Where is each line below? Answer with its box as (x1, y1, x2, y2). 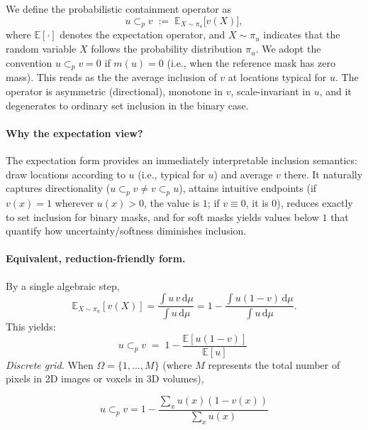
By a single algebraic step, (6, 278, 120, 293)
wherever (55, 195, 94, 210)
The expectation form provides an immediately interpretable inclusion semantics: (6, 153, 357, 168)
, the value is (143, 195, 200, 210)
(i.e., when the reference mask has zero (167, 55, 335, 70)
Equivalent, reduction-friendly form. (6, 251, 186, 266)
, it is (245, 195, 269, 210)
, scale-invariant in (230, 84, 311, 99)
